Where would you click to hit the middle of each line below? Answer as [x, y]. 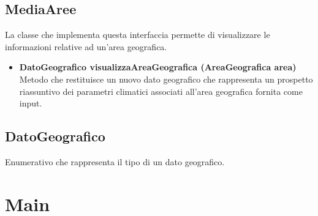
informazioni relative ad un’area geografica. [86, 46]
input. [31, 103]
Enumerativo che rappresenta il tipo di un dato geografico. [115, 161]
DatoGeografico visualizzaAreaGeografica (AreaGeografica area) [158, 67]
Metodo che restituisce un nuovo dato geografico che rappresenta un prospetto [166, 79]
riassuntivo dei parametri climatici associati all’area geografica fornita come [161, 91]
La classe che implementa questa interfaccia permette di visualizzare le [138, 35]
